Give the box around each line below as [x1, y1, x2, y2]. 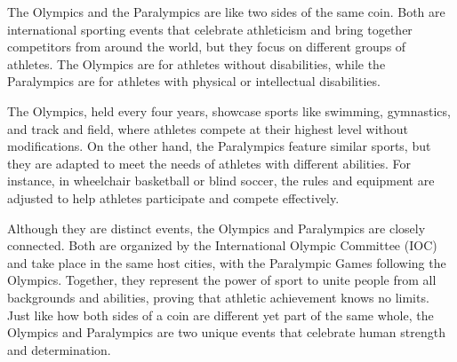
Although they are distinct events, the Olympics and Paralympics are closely [7, 218, 426, 237]
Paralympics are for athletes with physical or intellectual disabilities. [7, 72, 381, 90]
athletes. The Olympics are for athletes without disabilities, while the [7, 54, 386, 73]
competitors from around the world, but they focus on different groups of [7, 37, 406, 56]
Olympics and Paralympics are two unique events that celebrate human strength [7, 323, 445, 342]
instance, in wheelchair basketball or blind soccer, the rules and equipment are [7, 171, 435, 190]
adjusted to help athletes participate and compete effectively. [7, 188, 340, 207]
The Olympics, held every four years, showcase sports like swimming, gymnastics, [7, 101, 451, 120]
